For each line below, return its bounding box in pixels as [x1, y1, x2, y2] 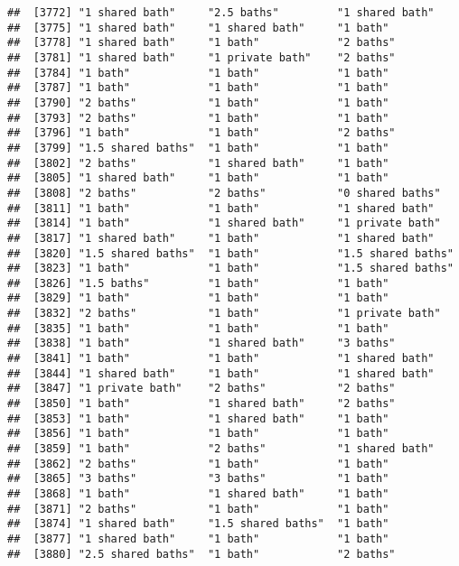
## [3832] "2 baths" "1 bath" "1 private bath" [7, 307, 441, 320]
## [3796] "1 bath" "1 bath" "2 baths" [7, 126, 396, 140]
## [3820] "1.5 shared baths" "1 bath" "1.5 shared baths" [7, 246, 454, 260]
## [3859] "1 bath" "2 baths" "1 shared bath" [7, 442, 435, 456]
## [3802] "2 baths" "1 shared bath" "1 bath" [7, 156, 389, 170]
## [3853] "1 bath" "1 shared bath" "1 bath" [7, 412, 389, 425]
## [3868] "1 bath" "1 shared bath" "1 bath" [7, 487, 389, 500]
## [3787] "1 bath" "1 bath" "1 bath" [7, 81, 389, 95]
